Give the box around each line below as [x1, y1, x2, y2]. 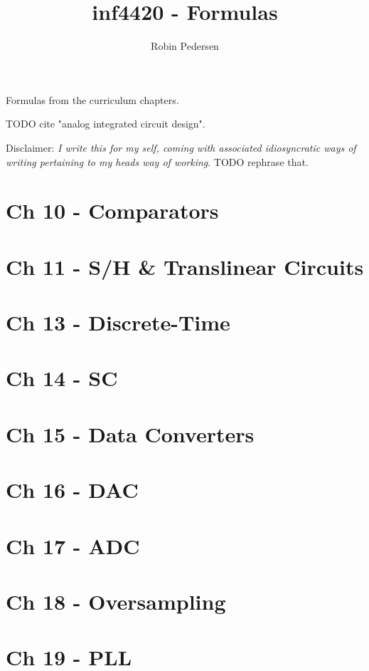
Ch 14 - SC [6, 363, 118, 392]
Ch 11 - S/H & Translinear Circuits [6, 251, 364, 281]
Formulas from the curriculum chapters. [6, 92, 179, 107]
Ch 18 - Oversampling [6, 586, 226, 615]
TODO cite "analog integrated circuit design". [6, 116, 205, 131]
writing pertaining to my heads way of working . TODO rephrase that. [6, 154, 309, 169]
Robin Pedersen [151, 38, 219, 53]
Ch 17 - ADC [6, 531, 140, 560]
